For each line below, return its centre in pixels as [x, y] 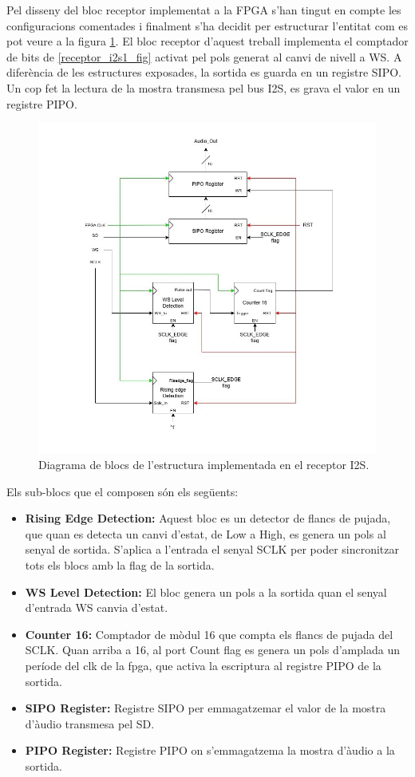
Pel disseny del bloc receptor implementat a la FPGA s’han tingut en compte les [204, 10]
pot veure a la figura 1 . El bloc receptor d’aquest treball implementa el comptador [207, 41]
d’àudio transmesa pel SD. [90, 723]
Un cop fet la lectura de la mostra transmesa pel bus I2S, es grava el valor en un [204, 87]
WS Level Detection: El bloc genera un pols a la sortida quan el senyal [206, 592]
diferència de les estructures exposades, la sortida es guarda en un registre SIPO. [204, 72]
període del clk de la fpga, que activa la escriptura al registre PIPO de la [203, 665]
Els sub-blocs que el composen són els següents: [123, 491]
